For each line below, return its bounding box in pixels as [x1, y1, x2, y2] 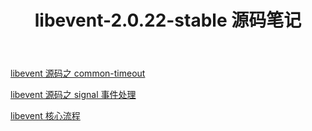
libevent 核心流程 [10, 110, 81, 122]
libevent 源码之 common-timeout [10, 67, 146, 80]
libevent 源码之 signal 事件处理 [10, 89, 137, 101]
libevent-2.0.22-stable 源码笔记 [34, 9, 302, 32]
